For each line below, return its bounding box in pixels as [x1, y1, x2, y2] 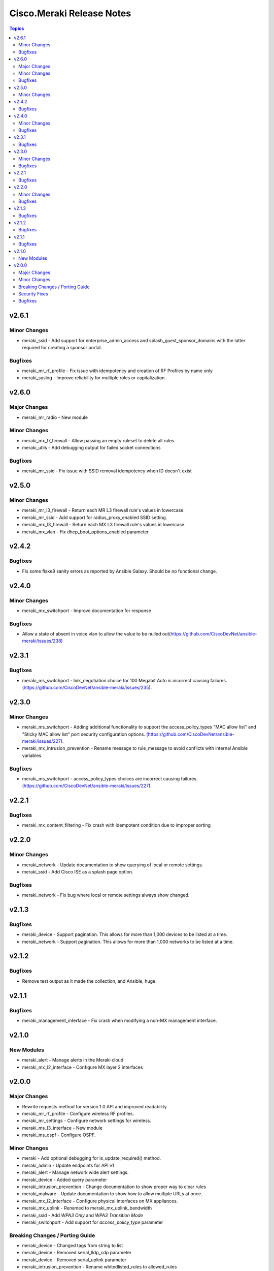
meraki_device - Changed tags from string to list [22, 1243, 123, 1249]
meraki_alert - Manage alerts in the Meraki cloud [22, 1057, 124, 1063]
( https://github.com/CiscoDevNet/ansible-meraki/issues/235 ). [22, 684, 152, 691]
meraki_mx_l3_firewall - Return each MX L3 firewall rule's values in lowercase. [22, 522, 186, 528]
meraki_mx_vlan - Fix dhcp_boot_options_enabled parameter [22, 529, 149, 535]
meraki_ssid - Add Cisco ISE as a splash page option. [22, 868, 133, 874]
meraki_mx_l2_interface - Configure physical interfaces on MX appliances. [22, 1198, 178, 1204]
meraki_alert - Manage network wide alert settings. [22, 1169, 129, 1175]
